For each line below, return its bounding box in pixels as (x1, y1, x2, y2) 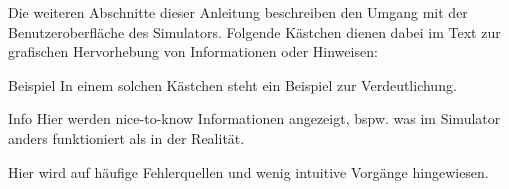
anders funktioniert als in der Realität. (8, 127, 245, 148)
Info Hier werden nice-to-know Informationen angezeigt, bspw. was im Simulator (8, 108, 501, 129)
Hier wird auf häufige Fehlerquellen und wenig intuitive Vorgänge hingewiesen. (8, 161, 489, 182)
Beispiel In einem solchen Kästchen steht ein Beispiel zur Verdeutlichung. (8, 74, 457, 95)
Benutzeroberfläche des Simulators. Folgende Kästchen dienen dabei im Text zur (8, 21, 501, 42)
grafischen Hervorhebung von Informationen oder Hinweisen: (8, 41, 378, 62)
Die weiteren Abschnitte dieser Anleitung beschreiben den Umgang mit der (8, 2, 468, 22)
